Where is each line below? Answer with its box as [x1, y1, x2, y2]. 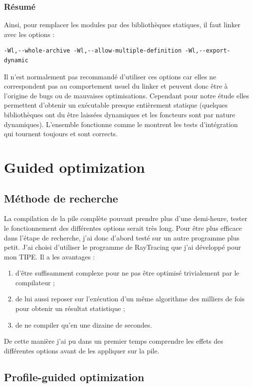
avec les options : [4, 29, 54, 39]
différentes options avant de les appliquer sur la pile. [4, 345, 160, 355]
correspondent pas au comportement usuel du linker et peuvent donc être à [4, 81, 228, 91]
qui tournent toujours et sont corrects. [4, 129, 118, 139]
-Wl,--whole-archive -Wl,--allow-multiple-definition [4, 47, 182, 55]
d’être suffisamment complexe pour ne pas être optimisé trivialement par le [15, 268, 239, 278]
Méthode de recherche [4, 190, 118, 205]
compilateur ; [15, 277, 55, 287]
